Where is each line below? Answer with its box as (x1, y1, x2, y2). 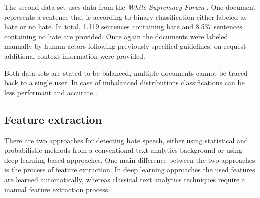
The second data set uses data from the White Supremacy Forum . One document (4, 2, 256, 12)
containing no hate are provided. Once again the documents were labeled (4, 31, 228, 41)
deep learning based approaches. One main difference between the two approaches (4, 154, 255, 165)
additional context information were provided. (4, 50, 145, 61)
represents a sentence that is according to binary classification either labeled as (4, 11, 247, 22)
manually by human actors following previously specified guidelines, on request (4, 41, 246, 51)
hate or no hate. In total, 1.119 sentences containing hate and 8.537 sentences (4, 21, 242, 32)
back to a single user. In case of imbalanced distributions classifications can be (4, 77, 245, 88)
